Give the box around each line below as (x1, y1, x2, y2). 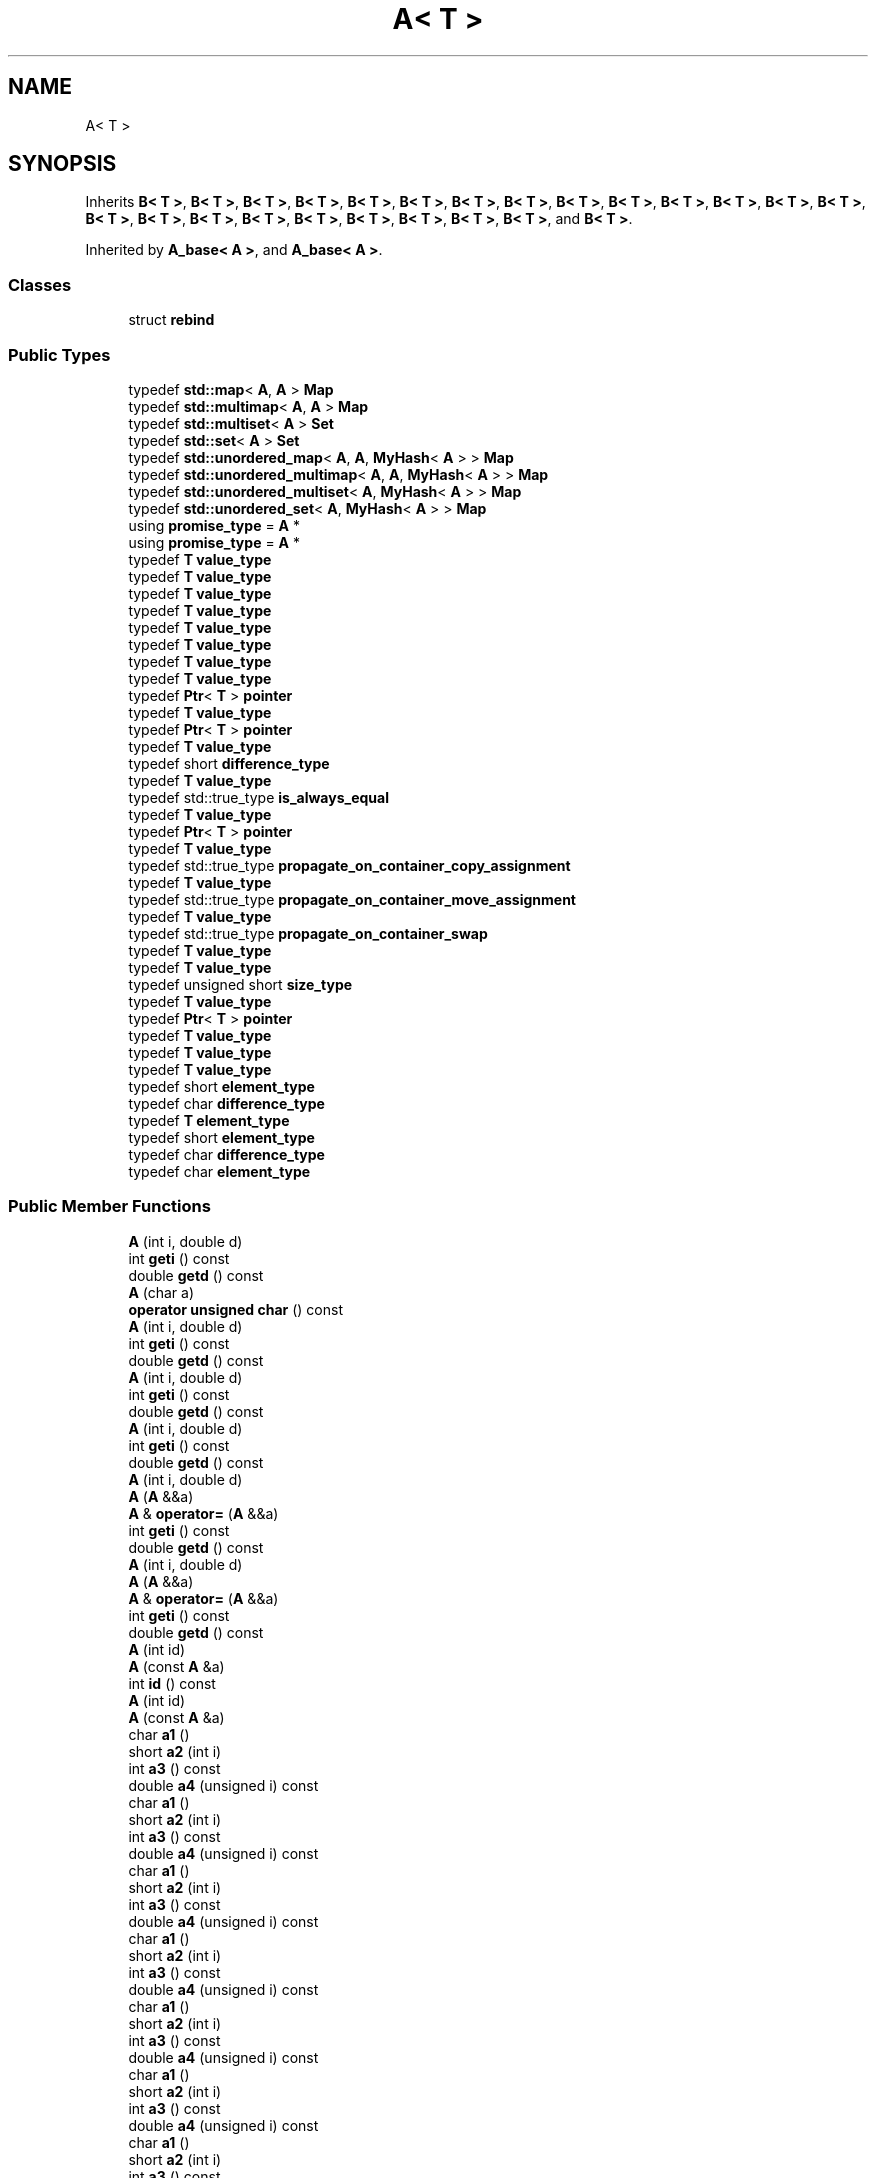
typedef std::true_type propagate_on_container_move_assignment (128, 890, 576, 908)
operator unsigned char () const (128, 1300, 343, 1318)
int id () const (128, 1674, 216, 1692)
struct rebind (128, 311, 215, 329)
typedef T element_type (128, 1111, 290, 1129)
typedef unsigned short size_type (128, 975, 353, 993)
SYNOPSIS (8, 151, 117, 177)
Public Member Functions (8, 1196, 211, 1217)
